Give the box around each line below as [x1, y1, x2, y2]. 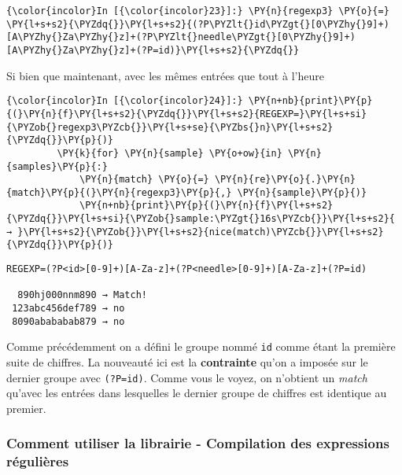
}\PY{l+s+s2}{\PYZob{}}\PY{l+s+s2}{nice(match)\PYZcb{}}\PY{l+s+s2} [17, 226, 384, 237]
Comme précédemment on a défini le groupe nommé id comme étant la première [6, 338, 396, 355]
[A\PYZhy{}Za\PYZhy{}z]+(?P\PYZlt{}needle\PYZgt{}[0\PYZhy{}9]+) [6, 31, 356, 43]
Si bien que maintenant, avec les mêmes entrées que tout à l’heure [6, 67, 324, 83]
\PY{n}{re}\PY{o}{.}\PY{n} [214, 174, 356, 186]
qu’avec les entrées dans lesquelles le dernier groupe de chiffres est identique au [6, 385, 387, 401]
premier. [6, 400, 46, 416]
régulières [6, 451, 69, 471]
